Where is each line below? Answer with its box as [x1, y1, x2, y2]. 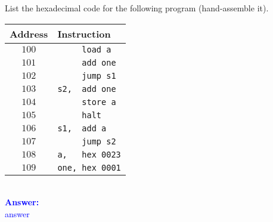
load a [82, 44, 111, 54]
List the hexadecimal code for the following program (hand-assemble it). [5, 2, 269, 14]
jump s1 [82, 70, 116, 81]
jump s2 [82, 136, 116, 146]
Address [10, 26, 48, 41]
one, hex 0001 [57, 162, 121, 172]
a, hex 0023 [57, 149, 121, 159]
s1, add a [57, 123, 107, 133]
